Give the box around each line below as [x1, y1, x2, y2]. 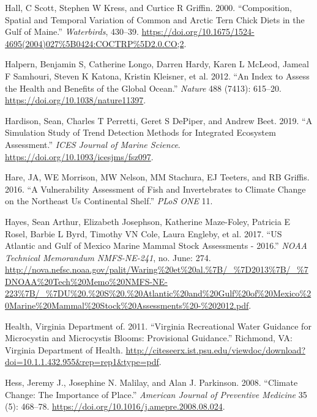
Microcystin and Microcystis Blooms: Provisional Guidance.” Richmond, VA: [5, 331, 293, 344]
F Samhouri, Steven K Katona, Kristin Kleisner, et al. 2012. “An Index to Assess [5, 69, 310, 82]
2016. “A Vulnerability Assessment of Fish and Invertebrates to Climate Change [5, 182, 306, 195]
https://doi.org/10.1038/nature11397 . [5, 94, 146, 106]
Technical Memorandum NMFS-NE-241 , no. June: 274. [5, 251, 211, 264]
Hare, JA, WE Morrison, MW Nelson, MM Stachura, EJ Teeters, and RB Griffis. [5, 171, 310, 183]
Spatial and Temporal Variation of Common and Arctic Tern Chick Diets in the [5, 13, 305, 26]
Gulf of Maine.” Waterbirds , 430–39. [5, 25, 139, 38]
